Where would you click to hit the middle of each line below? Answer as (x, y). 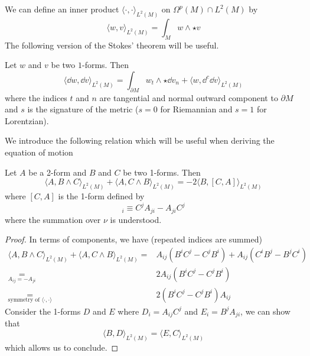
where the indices (36, 97)
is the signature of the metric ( (83, 109)
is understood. (136, 219)
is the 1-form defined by (101, 196)
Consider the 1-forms (43, 311)
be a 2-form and (58, 172)
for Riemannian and (196, 109)
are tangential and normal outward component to (189, 97)
